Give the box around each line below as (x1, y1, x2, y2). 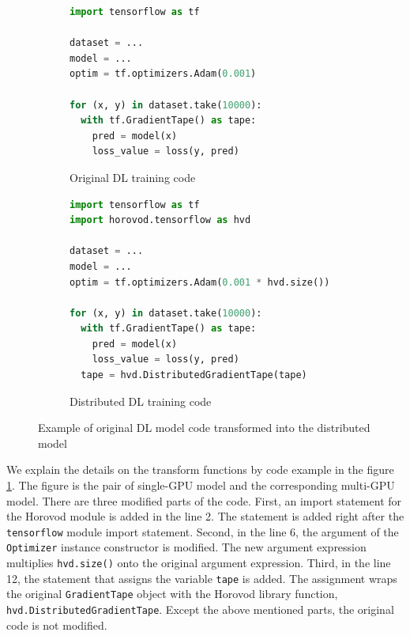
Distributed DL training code (70, 392, 212, 409)
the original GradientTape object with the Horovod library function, (6, 585, 338, 602)
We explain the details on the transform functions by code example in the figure (6, 461, 394, 478)
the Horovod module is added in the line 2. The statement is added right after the (6, 508, 404, 524)
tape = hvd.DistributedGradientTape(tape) (81, 369, 307, 381)
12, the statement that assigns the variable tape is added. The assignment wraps (6, 570, 397, 586)
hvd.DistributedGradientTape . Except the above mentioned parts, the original (6, 601, 394, 618)
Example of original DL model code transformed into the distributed (38, 419, 371, 436)
